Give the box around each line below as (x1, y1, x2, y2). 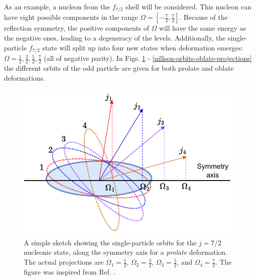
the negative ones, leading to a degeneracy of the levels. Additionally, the (4, 33, 226, 43)
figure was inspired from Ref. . (24, 266, 116, 277)
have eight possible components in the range (4, 12, 138, 22)
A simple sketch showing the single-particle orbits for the (24, 237, 197, 247)
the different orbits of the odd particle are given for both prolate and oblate (4, 62, 234, 73)
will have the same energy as (159, 23, 246, 33)
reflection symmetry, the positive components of (4, 23, 150, 33)
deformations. (4, 72, 45, 83)
